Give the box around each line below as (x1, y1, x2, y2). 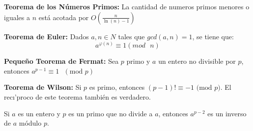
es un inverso (207, 108, 247, 118)
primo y (126, 56, 150, 66)
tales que (118, 31, 145, 41)
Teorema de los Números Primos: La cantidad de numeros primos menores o (4, 1, 250, 11)
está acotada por (38, 12, 89, 22)
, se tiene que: (192, 31, 234, 41)
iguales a (4, 12, 30, 22)
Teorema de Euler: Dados (4, 31, 89, 41)
